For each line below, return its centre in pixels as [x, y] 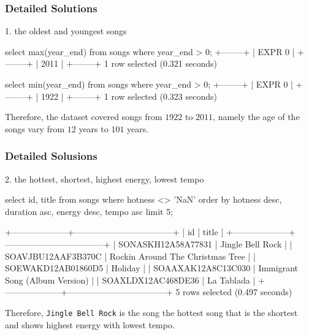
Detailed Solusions [51, 156]
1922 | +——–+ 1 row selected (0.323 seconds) [129, 96]
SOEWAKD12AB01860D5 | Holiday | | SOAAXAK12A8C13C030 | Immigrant [151, 268]
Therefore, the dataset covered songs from [84, 117]
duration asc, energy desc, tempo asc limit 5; [89, 211]
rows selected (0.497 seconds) [238, 292]
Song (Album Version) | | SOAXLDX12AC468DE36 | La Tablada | [130, 280]
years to [93, 128]
